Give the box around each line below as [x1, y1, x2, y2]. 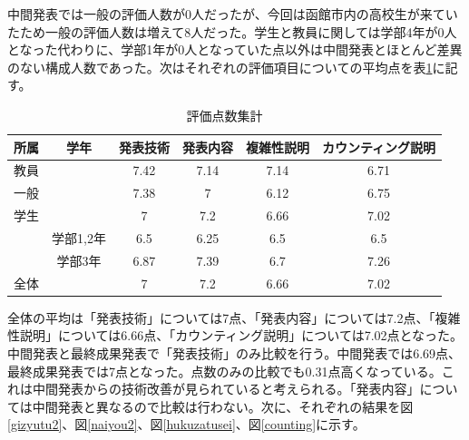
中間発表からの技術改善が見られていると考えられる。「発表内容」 [32, 379, 420, 398]
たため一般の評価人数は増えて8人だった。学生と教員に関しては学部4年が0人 [7, 22, 457, 41]
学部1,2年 [52, 228, 106, 247]
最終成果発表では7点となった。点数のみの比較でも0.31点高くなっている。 [7, 361, 442, 380]
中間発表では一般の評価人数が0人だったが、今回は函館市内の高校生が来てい [7, 5, 458, 23]
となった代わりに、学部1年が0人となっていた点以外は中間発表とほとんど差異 [7, 40, 463, 59]
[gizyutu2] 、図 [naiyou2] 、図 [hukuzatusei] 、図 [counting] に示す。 [7, 415, 366, 434]
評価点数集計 [186, 105, 263, 124]
